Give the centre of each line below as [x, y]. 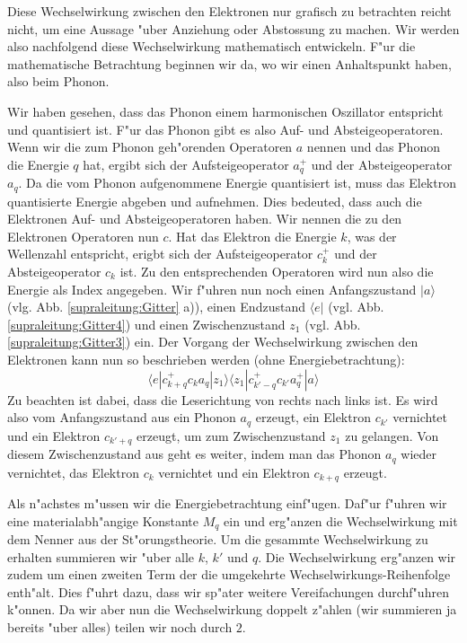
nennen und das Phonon [373, 147]
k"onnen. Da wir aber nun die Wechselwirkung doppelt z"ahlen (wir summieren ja [232, 609]
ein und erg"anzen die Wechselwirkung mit [341, 520]
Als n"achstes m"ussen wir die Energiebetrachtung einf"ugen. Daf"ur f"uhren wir [227, 503]
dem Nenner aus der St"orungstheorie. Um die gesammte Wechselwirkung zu [218, 539]
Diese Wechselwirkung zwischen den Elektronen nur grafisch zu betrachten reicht [229, 11]
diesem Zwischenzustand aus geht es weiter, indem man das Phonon [194, 454]
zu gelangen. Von [392, 435]
